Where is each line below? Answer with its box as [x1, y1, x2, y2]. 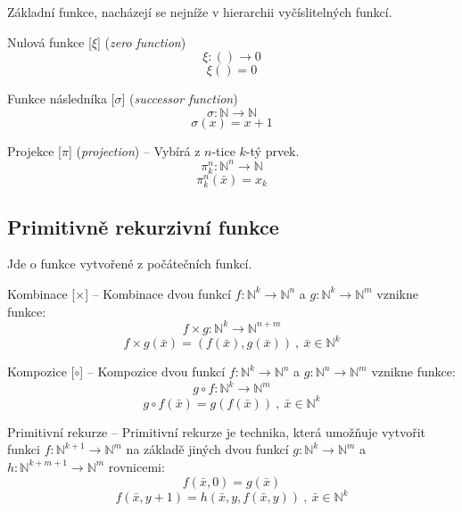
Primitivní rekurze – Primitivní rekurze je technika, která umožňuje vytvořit [7, 422, 425, 441]
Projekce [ [7, 141, 62, 160]
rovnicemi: [108, 457, 165, 475]
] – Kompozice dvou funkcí [79, 362, 226, 381]
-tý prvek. [245, 141, 300, 160]
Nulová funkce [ [7, 32, 92, 51]
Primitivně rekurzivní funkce [7, 212, 279, 240]
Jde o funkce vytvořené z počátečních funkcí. [7, 254, 252, 273]
